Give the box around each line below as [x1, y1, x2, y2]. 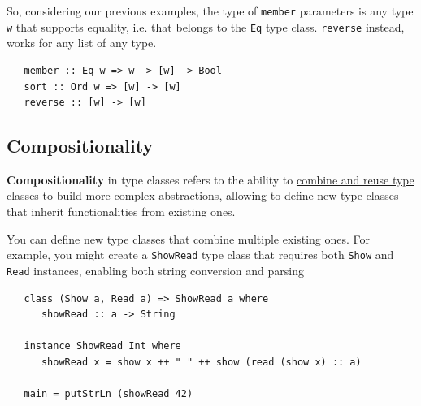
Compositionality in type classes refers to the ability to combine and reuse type [7, 171, 414, 188]
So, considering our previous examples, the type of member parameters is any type [7, 2, 414, 19]
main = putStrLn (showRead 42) [24, 388, 193, 400]
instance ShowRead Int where [24, 340, 181, 352]
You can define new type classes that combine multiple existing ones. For [7, 230, 371, 247]
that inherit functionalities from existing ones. [7, 203, 236, 220]
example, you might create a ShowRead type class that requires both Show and [7, 246, 394, 263]
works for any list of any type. [7, 34, 157, 51]
